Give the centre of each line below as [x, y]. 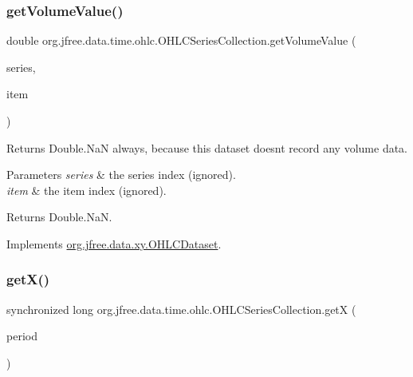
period [22, 336]
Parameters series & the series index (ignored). [121, 175]
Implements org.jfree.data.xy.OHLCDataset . [114, 243]
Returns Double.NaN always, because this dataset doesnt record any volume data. [207, 147]
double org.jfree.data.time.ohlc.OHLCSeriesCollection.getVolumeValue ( [181, 40]
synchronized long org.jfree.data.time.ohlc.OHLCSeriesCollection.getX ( [181, 309]
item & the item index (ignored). [87, 190]
